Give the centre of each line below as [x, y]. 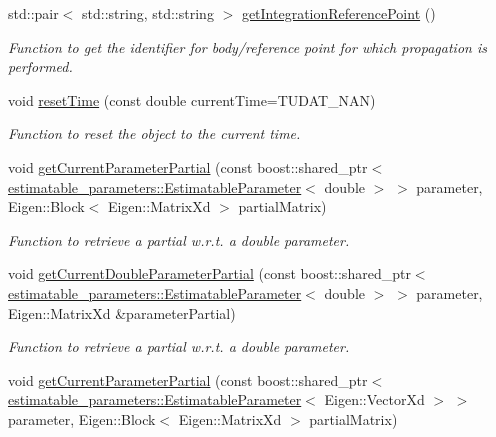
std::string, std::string [148, 13]
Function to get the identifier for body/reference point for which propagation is [247, 46]
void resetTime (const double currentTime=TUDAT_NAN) [192, 99]
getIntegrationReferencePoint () [338, 13]
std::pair [33, 13]
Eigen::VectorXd [374, 399]
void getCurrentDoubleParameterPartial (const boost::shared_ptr [209, 273]
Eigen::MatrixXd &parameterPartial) [122, 312]
